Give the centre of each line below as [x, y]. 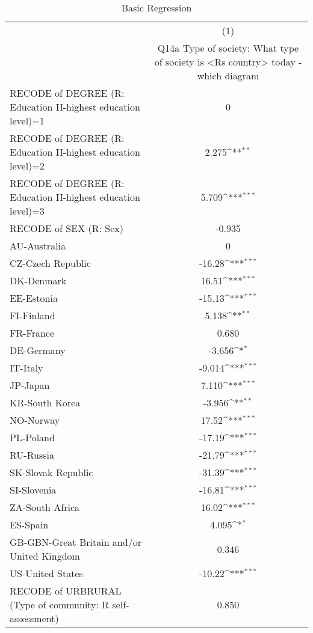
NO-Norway [35, 420]
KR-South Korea [45, 402]
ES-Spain [29, 524]
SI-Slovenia [33, 490]
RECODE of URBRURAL [66, 591]
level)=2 [27, 166]
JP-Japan [30, 385]
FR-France [32, 333]
